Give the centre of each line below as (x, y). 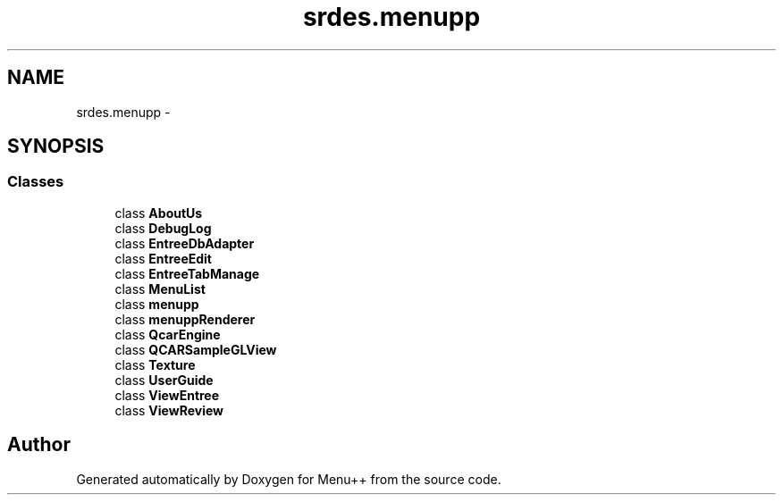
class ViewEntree (167, 395)
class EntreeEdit (163, 258)
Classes (36, 182)
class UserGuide (164, 380)
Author (39, 445)
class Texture (155, 364)
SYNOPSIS (56, 146)
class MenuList (160, 289)
